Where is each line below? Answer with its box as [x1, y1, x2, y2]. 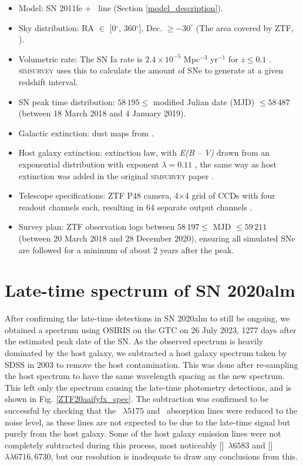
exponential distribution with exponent [18, 157, 159, 170]
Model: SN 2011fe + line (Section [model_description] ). [18, 2, 223, 14]
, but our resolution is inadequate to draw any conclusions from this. [51, 450, 298, 462]
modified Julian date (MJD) [153, 95, 255, 108]
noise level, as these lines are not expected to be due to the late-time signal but [5, 415, 291, 428]
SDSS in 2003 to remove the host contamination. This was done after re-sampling [5, 358, 298, 370]
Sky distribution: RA [18, 21, 95, 33]
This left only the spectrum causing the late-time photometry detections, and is [5, 381, 292, 393]
